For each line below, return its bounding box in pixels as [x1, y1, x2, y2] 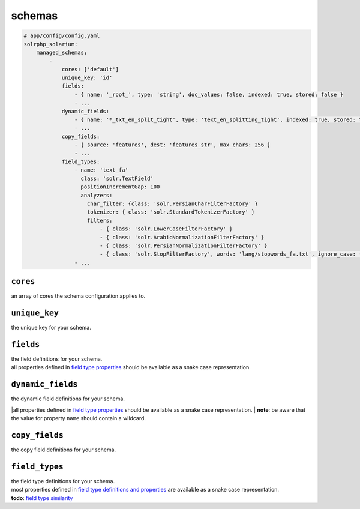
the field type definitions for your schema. [11, 477, 115, 484]
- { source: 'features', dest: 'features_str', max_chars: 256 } [74, 142, 271, 148]
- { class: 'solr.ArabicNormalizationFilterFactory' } [99, 234, 265, 241]
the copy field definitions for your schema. [11, 446, 116, 453]
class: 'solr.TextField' [80, 175, 154, 182]
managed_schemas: [36, 49, 88, 56]
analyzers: [80, 192, 113, 199]
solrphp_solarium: [23, 41, 78, 47]
